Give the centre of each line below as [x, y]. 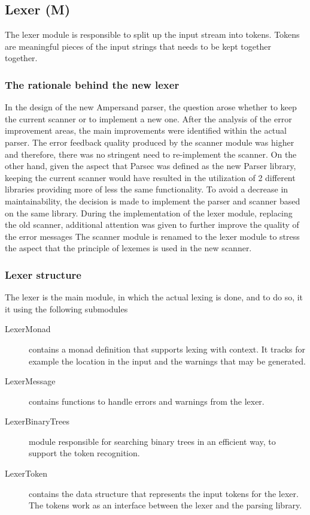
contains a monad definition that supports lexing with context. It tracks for [167, 349]
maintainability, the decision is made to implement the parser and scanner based [153, 201]
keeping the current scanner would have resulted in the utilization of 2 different [150, 177]
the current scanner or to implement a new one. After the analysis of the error [148, 118]
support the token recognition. [84, 453]
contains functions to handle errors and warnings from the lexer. [147, 401]
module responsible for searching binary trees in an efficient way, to [152, 441]
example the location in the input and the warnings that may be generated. [167, 361]
